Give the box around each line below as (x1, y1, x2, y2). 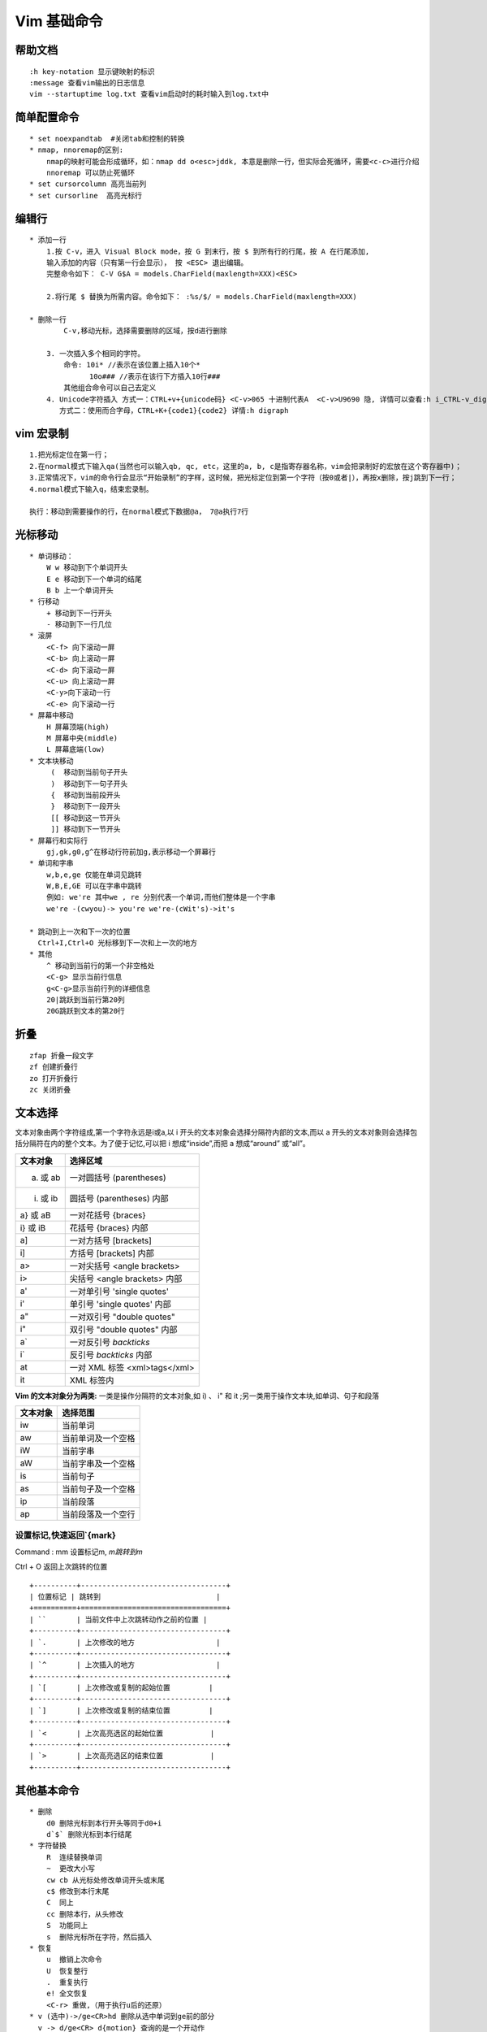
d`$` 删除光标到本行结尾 (45, 1830, 132, 1839)
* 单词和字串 (29, 858, 74, 868)
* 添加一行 (29, 236, 67, 245)
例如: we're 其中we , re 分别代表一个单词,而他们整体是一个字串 (45, 892, 276, 902)
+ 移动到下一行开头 (45, 608, 113, 618)
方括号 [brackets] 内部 (69, 1248, 154, 1259)
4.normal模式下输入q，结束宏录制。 (29, 484, 153, 493)
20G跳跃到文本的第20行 (45, 1006, 125, 1016)
